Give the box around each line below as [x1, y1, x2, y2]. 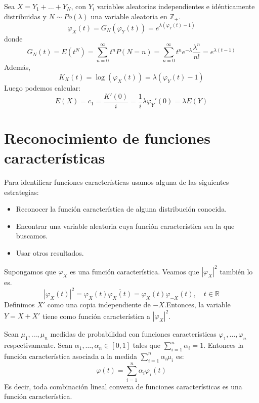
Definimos [4, 299, 35, 310]
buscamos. [16, 230, 48, 241]
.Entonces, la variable [164, 299, 231, 310]
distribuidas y [4, 11, 47, 21]
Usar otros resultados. [16, 247, 84, 258]
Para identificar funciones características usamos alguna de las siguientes [4, 177, 229, 187]
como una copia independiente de [47, 299, 151, 310]
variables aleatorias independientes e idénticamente [97, 1, 255, 11]
